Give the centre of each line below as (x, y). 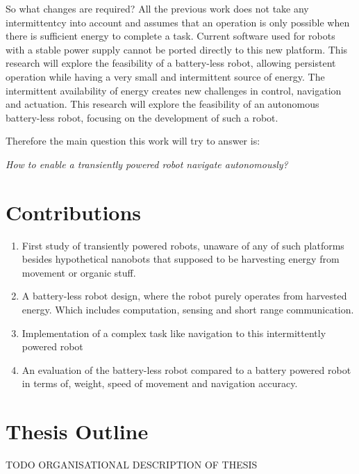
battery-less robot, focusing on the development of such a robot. (142, 117)
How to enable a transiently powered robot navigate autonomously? (147, 164)
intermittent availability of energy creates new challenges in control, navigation (174, 90)
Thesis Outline (77, 431)
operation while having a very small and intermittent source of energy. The (165, 76)
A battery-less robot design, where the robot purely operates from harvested (184, 296)
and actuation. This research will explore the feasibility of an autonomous (162, 104)
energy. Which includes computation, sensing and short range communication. (188, 310)
